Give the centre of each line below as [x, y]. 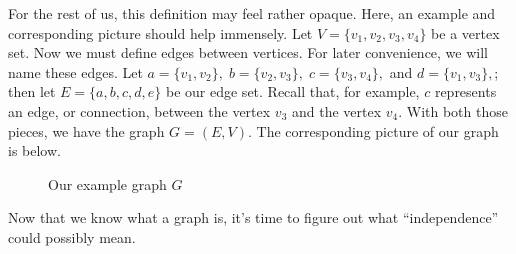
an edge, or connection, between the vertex [139, 110]
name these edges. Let [75, 71]
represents [465, 91]
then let [32, 91]
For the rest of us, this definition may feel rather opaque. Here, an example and [252, 13]
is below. [34, 150]
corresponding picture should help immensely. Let [160, 32]
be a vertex [465, 32]
